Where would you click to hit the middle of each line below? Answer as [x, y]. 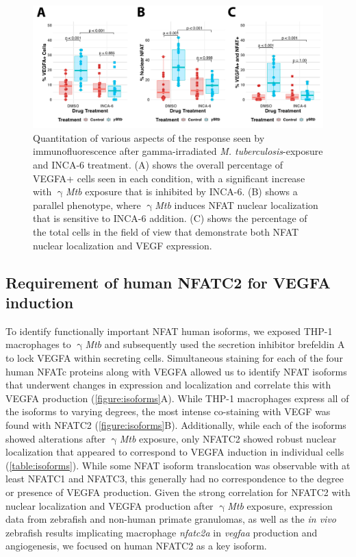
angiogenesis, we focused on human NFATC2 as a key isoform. [136, 546]
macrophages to [38, 344]
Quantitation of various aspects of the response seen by [149, 137]
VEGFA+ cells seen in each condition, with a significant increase [169, 178]
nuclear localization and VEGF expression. [123, 245]
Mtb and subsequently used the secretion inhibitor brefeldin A [215, 344]
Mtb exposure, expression [280, 505]
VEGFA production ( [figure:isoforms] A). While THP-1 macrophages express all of [177, 398]
